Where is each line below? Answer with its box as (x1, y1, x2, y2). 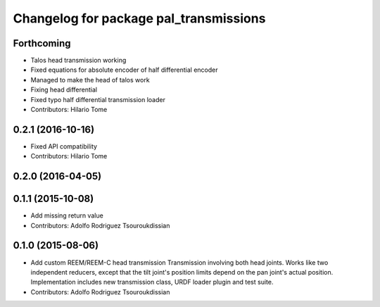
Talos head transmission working (30, 56, 127, 65)
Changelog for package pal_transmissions (13, 11, 266, 26)
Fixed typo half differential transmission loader (30, 95, 165, 104)
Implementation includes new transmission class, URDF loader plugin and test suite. (30, 278, 274, 287)
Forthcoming (13, 37, 71, 49)
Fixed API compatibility (30, 142, 98, 151)
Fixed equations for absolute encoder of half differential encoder (30, 65, 218, 74)
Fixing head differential (30, 85, 98, 94)
